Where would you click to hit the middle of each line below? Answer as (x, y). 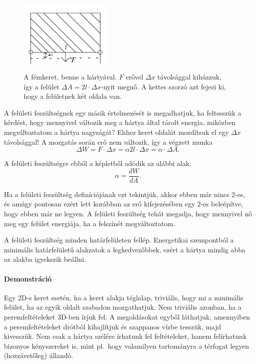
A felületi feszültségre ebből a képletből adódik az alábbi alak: (98, 163)
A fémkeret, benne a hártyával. (70, 77)
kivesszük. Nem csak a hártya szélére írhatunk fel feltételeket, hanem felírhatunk (125, 336)
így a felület (42, 86)
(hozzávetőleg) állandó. (39, 355)
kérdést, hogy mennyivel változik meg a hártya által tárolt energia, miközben (120, 122)
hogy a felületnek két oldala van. (73, 96)
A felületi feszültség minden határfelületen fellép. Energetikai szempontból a (119, 240)
